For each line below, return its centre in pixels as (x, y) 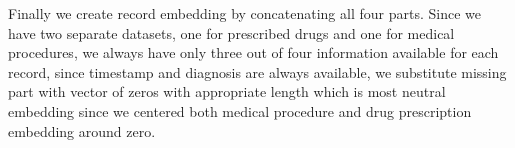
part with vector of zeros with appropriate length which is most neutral (227, 91)
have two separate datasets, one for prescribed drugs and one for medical (231, 32)
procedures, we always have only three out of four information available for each (253, 52)
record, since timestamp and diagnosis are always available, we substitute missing (257, 71)
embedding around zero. (82, 130)
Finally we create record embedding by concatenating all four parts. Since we (244, 13)
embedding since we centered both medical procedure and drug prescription (240, 110)
